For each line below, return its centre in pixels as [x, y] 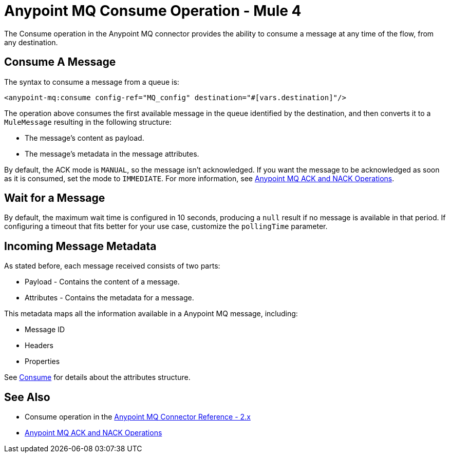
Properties [42, 361]
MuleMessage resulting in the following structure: [88, 122]
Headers [39, 346]
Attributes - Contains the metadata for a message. [109, 298]
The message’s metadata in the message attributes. [112, 154]
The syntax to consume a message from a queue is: [92, 82]
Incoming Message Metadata [80, 246]
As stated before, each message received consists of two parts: [112, 266]
